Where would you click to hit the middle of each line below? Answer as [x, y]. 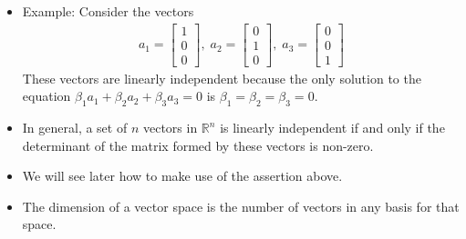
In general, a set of [75, 128]
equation [47, 96]
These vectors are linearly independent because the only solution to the [222, 78]
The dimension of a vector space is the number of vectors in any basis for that [241, 206]
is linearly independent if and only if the [332, 128]
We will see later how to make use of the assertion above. [182, 176]
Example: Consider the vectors [108, 11]
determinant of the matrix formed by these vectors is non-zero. [198, 145]
